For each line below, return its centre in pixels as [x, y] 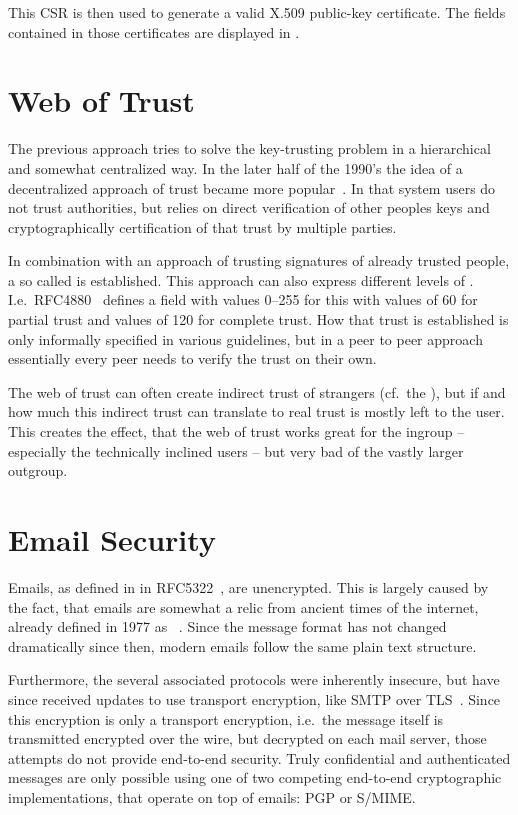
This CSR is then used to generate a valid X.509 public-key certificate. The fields [257, 12]
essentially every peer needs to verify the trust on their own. [192, 358]
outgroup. [38, 470]
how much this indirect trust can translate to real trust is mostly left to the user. [256, 411]
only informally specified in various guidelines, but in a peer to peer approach [245, 338]
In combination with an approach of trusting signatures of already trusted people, [259, 260]
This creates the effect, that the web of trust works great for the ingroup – [236, 431]
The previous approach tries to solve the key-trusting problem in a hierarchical [249, 148]
